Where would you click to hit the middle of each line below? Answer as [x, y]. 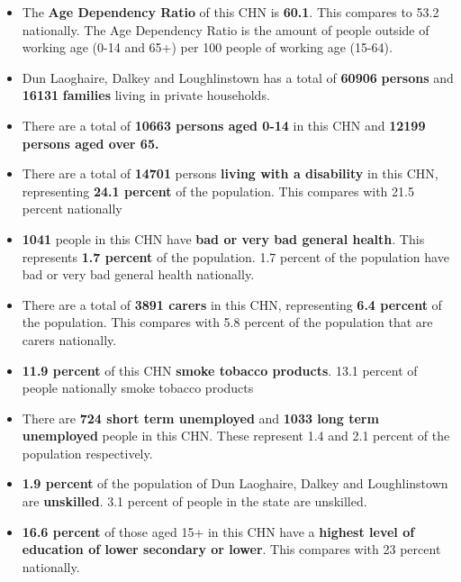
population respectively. [87, 453]
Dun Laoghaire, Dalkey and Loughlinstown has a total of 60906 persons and [238, 77]
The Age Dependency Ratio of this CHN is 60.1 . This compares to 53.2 [230, 12]
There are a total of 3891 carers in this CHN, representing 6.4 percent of [232, 304]
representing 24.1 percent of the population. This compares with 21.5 [218, 191]
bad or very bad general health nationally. [138, 274]
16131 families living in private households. [146, 95]
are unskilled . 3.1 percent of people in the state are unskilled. [194, 501]
